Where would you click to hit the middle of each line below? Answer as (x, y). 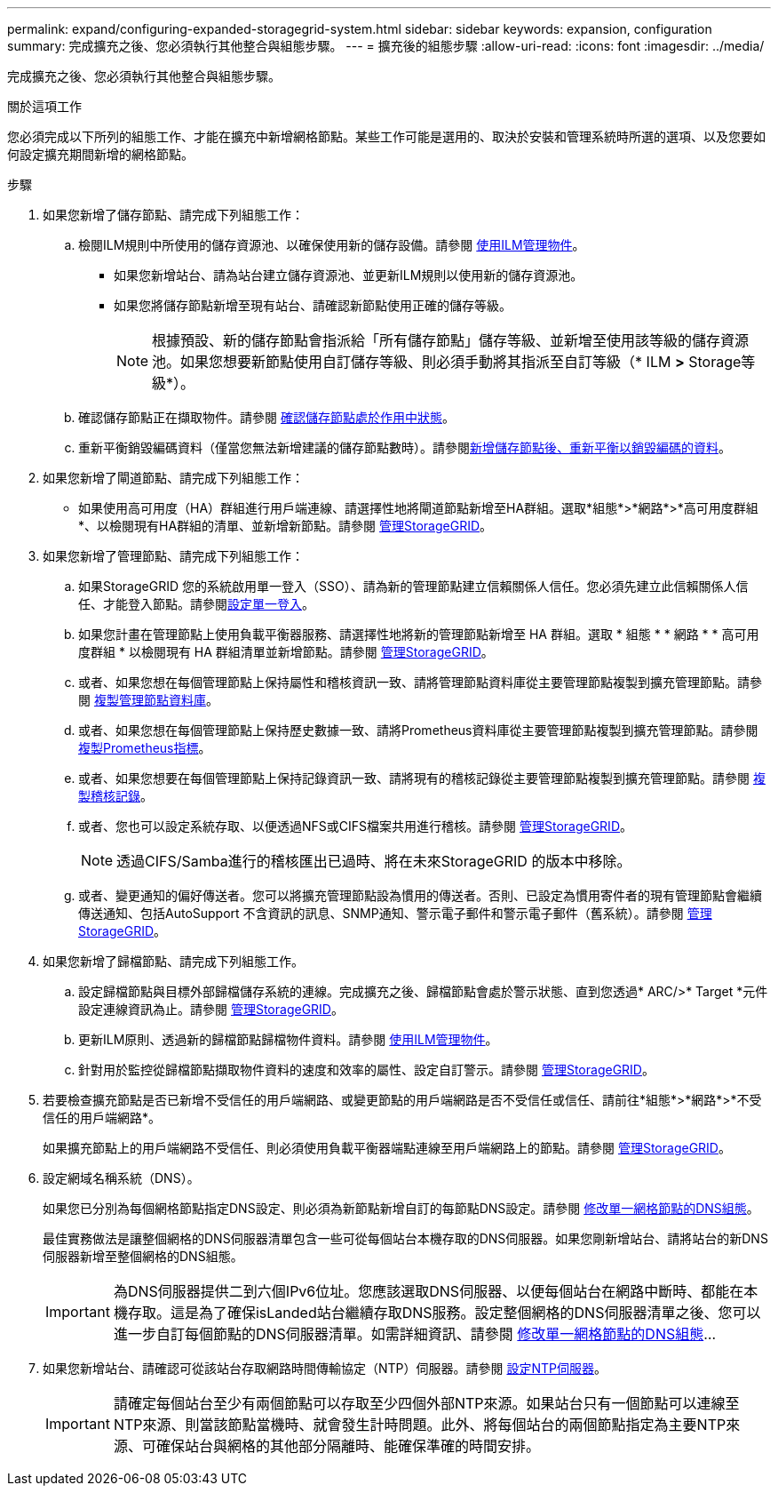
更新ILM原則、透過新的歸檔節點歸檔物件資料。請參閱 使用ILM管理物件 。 (288, 1039)
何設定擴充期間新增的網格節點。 (100, 154)
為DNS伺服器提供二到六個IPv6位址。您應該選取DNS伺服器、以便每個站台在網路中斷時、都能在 (429, 1291)
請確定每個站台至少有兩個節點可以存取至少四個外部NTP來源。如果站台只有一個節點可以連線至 (426, 1403)
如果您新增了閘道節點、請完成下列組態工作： (173, 478)
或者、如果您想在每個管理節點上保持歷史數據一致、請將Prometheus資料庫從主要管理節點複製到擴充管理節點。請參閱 (418, 730)
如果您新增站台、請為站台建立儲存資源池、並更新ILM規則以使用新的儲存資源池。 (349, 275)
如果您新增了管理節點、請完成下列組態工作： (173, 556)
